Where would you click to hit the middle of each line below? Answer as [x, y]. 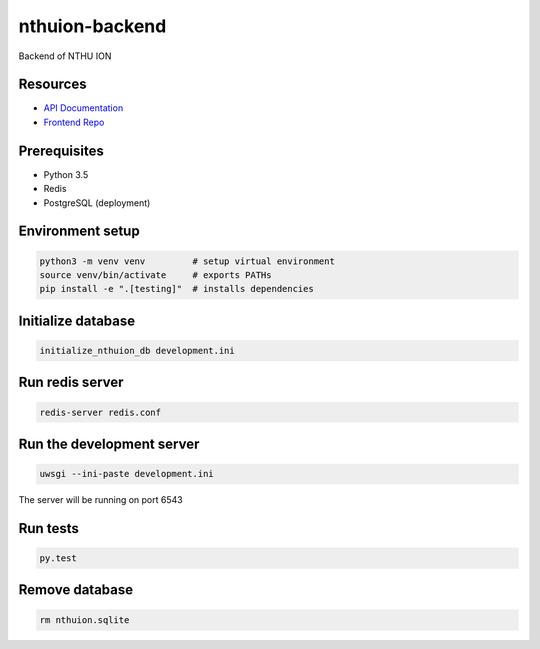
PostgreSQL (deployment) [97, 202]
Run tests [48, 528]
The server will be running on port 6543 [101, 500]
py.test [58, 558]
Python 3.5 [66, 174]
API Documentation [83, 108]
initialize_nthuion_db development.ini [137, 350]
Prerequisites [61, 150]
